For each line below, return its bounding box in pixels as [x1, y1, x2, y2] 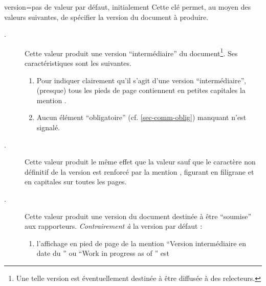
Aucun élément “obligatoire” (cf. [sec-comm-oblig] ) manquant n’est [36, 112, 247, 123]
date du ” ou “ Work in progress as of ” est [36, 248, 169, 258]
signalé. [36, 122, 60, 132]
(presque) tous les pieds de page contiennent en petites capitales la [36, 85, 246, 96]
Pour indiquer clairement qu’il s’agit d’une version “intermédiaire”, [36, 75, 247, 85]
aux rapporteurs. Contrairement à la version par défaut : [25, 221, 203, 231]
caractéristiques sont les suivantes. [25, 58, 131, 68]
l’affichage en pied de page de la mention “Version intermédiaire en [36, 237, 247, 248]
